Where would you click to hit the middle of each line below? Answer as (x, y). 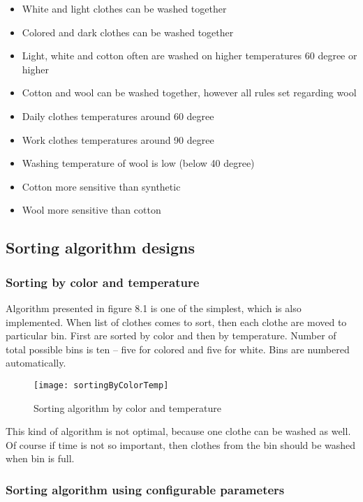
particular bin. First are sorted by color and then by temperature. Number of (171, 335)
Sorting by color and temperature (103, 282)
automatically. (36, 363)
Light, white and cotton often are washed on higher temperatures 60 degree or (190, 56)
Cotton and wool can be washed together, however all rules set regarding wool (189, 93)
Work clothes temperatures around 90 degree (118, 139)
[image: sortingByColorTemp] (101, 385)
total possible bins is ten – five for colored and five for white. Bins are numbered (178, 349)
